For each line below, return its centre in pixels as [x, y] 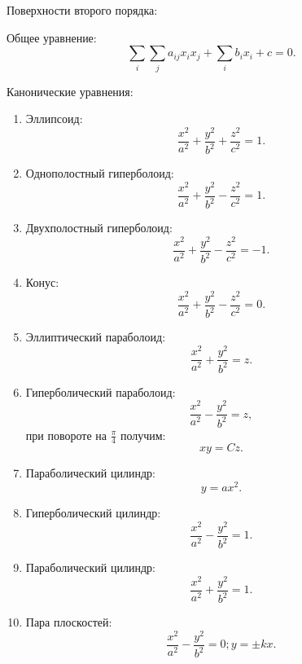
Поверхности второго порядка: [82, 10]
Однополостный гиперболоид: [100, 173]
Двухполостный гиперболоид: [99, 228]
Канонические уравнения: [70, 91]
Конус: [42, 282]
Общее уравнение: [52, 37]
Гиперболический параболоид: [101, 391]
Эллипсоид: [54, 119]
